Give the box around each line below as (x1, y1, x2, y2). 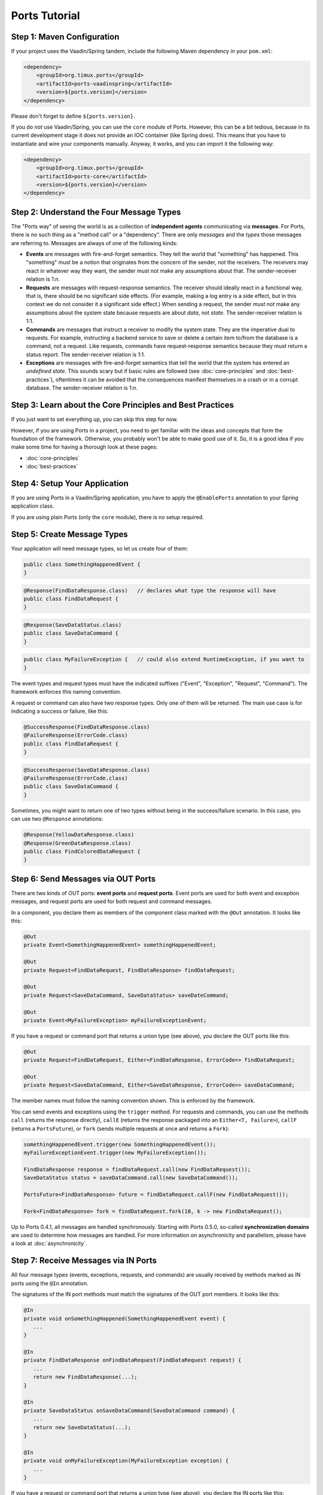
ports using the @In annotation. (11, 1280, 89, 1287)
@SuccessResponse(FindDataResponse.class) (23, 724, 150, 730)
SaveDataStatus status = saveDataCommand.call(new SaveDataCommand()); (23, 1174, 239, 1181)
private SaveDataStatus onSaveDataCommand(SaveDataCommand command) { (23, 1407, 236, 1414)
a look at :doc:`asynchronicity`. (11, 1240, 87, 1247)
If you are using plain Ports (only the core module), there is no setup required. (11, 513, 205, 520)
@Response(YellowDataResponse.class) (23, 831, 135, 838)
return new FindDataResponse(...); (33, 1374, 138, 1381)
